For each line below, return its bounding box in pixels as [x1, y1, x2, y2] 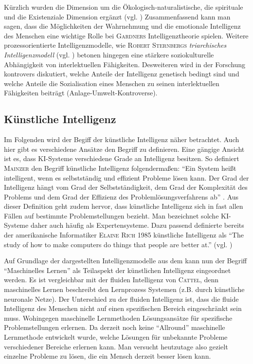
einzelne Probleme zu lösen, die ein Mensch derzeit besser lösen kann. [4, 351, 211, 361]
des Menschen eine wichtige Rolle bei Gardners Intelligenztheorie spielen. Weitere [4, 30, 249, 40]
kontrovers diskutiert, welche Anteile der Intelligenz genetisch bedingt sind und [4, 69, 239, 79]
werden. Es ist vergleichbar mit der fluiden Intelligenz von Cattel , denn [4, 274, 219, 285]
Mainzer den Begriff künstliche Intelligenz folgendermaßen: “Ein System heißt [4, 163, 236, 173]
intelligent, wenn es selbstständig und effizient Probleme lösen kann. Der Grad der [4, 172, 249, 182]
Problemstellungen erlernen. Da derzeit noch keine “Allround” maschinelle [4, 322, 225, 332]
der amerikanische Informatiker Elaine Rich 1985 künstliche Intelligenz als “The [4, 230, 244, 240]
